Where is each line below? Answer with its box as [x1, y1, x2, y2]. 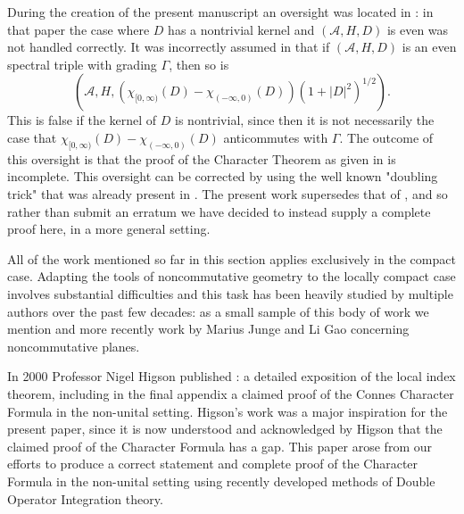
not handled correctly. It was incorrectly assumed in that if [7, 37, 330, 56]
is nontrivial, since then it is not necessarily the [175, 111, 435, 129]
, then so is [169, 54, 229, 73]
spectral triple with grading [7, 54, 157, 73]
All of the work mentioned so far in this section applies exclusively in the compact [7, 249, 456, 268]
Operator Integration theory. [7, 489, 163, 508]
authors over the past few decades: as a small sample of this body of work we [7, 302, 429, 320]
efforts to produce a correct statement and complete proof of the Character [7, 454, 418, 473]
